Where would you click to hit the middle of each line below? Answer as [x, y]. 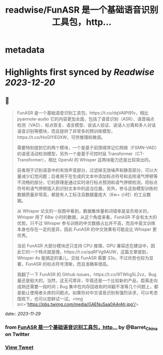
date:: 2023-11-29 [23, 314]
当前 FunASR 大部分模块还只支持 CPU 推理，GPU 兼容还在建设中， [84, 246]
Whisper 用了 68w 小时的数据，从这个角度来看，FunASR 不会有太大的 [87, 217]
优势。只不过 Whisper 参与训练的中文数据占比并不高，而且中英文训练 [86, 223]
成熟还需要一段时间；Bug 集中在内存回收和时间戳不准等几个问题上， [85, 287]
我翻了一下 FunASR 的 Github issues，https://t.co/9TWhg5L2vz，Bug [87, 275]
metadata [25, 50]
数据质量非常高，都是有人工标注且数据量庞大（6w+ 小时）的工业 [82, 195]
